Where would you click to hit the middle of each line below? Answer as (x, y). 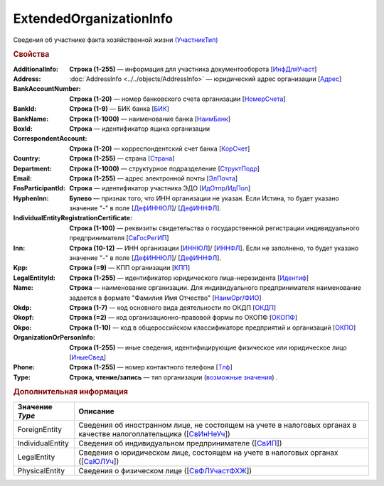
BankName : (31, 119)
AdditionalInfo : (36, 69)
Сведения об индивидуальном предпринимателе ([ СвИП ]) (180, 443)
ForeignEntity (40, 429)
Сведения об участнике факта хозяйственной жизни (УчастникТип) (116, 40)
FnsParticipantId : (39, 188)
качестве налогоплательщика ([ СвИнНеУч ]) (154, 433)
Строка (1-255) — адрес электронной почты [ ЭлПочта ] (154, 178)
